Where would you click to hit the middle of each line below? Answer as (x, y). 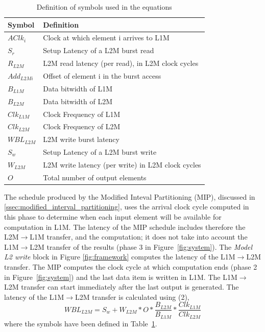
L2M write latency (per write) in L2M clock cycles (122, 164)
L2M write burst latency (81, 139)
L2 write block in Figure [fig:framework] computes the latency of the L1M (120, 257)
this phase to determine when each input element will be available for (113, 217)
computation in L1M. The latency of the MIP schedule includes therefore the (125, 227)
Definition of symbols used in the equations (104, 7)
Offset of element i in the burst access (102, 75)
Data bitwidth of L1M (78, 88)
